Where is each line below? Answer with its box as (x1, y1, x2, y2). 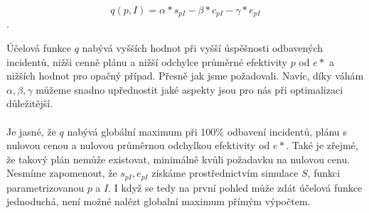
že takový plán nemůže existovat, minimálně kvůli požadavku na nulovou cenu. (6, 151, 351, 166)
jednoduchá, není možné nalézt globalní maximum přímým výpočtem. (6, 194, 311, 209)
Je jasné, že (6, 124, 56, 138)
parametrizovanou (6, 180, 84, 195)
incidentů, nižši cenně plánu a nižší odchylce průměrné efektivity (6, 54, 287, 69)
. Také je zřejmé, (286, 138, 358, 153)
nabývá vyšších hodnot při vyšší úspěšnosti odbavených (82, 40, 323, 55)
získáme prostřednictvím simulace (151, 165, 299, 180)
